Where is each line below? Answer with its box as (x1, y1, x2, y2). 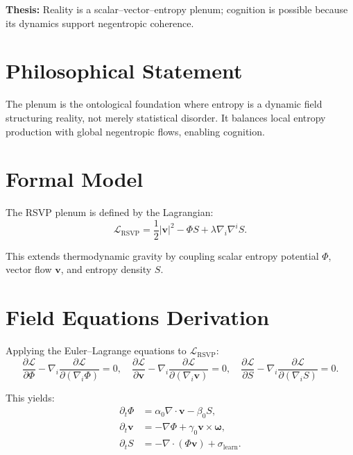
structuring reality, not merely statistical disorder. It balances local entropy (6, 110, 326, 124)
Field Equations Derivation (6, 303, 270, 331)
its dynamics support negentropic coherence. (6, 15, 194, 30)
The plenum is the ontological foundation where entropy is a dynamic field (6, 97, 322, 111)
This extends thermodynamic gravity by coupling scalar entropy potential (6, 248, 319, 263)
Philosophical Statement (6, 56, 243, 85)
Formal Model (6, 165, 144, 193)
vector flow (6, 262, 52, 276)
